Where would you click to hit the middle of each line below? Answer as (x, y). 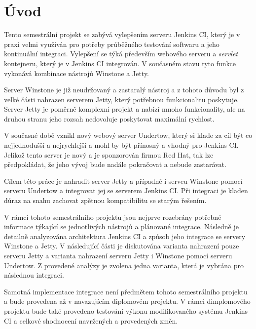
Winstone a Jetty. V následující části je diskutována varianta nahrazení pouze (122, 246)
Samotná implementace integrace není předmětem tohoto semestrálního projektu (126, 291)
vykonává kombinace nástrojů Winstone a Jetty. (77, 73)
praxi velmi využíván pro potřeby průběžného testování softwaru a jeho (112, 44)
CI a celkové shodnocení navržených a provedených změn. (91, 320)
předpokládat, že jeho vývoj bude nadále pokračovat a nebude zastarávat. (115, 164)
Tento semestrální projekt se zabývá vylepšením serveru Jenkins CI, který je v (122, 34)
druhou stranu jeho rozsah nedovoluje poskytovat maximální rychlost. (109, 118)
